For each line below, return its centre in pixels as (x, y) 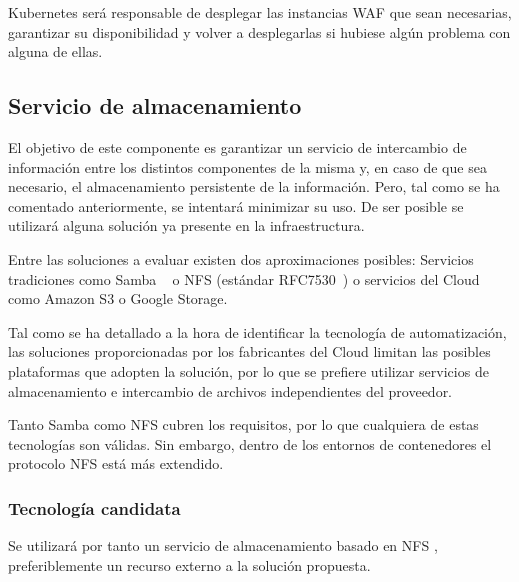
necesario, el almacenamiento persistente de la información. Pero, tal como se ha (254, 186)
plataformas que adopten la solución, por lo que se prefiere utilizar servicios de (248, 370)
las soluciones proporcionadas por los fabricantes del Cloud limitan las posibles (249, 351)
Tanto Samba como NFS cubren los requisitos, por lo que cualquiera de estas (243, 424)
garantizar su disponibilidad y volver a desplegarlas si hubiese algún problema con (259, 31)
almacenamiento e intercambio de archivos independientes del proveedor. (230, 390)
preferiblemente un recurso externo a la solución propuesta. (189, 564)
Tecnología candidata (94, 507)
